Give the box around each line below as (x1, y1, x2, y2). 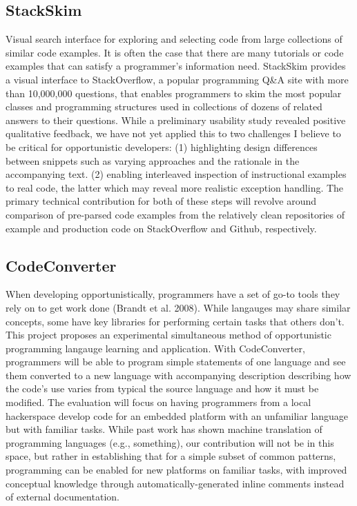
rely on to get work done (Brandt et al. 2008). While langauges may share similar (6, 300, 351, 314)
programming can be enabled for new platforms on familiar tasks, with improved (6, 463, 347, 477)
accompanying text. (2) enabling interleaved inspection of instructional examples (6, 167, 347, 181)
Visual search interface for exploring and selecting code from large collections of (6, 32, 342, 46)
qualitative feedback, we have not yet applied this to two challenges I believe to (6, 126, 341, 141)
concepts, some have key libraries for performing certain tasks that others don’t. (6, 314, 345, 328)
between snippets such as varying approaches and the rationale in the (6, 153, 300, 168)
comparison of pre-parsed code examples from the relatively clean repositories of (6, 207, 345, 221)
